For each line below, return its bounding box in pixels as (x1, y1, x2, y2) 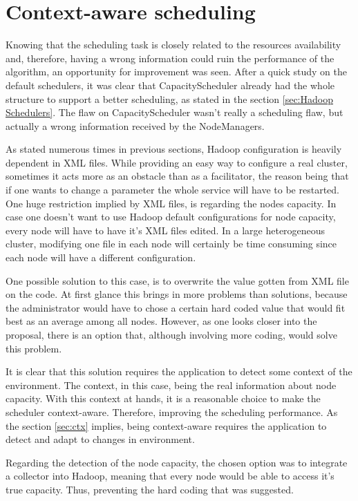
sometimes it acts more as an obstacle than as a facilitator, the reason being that (6, 169, 349, 183)
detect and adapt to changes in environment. (6, 432, 195, 446)
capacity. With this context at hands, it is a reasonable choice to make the (6, 391, 321, 406)
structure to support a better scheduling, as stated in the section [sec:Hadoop (6, 91, 333, 106)
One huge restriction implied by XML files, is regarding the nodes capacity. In (6, 196, 337, 210)
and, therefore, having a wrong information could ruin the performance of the (6, 50, 335, 65)
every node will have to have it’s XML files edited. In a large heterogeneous (6, 223, 326, 237)
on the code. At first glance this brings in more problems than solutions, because (6, 287, 348, 301)
